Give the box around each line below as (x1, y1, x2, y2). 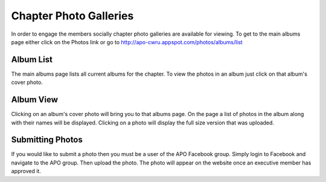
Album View (11, 94, 59, 105)
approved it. (11, 167, 42, 175)
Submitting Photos (11, 135, 83, 145)
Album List (11, 54, 53, 65)
